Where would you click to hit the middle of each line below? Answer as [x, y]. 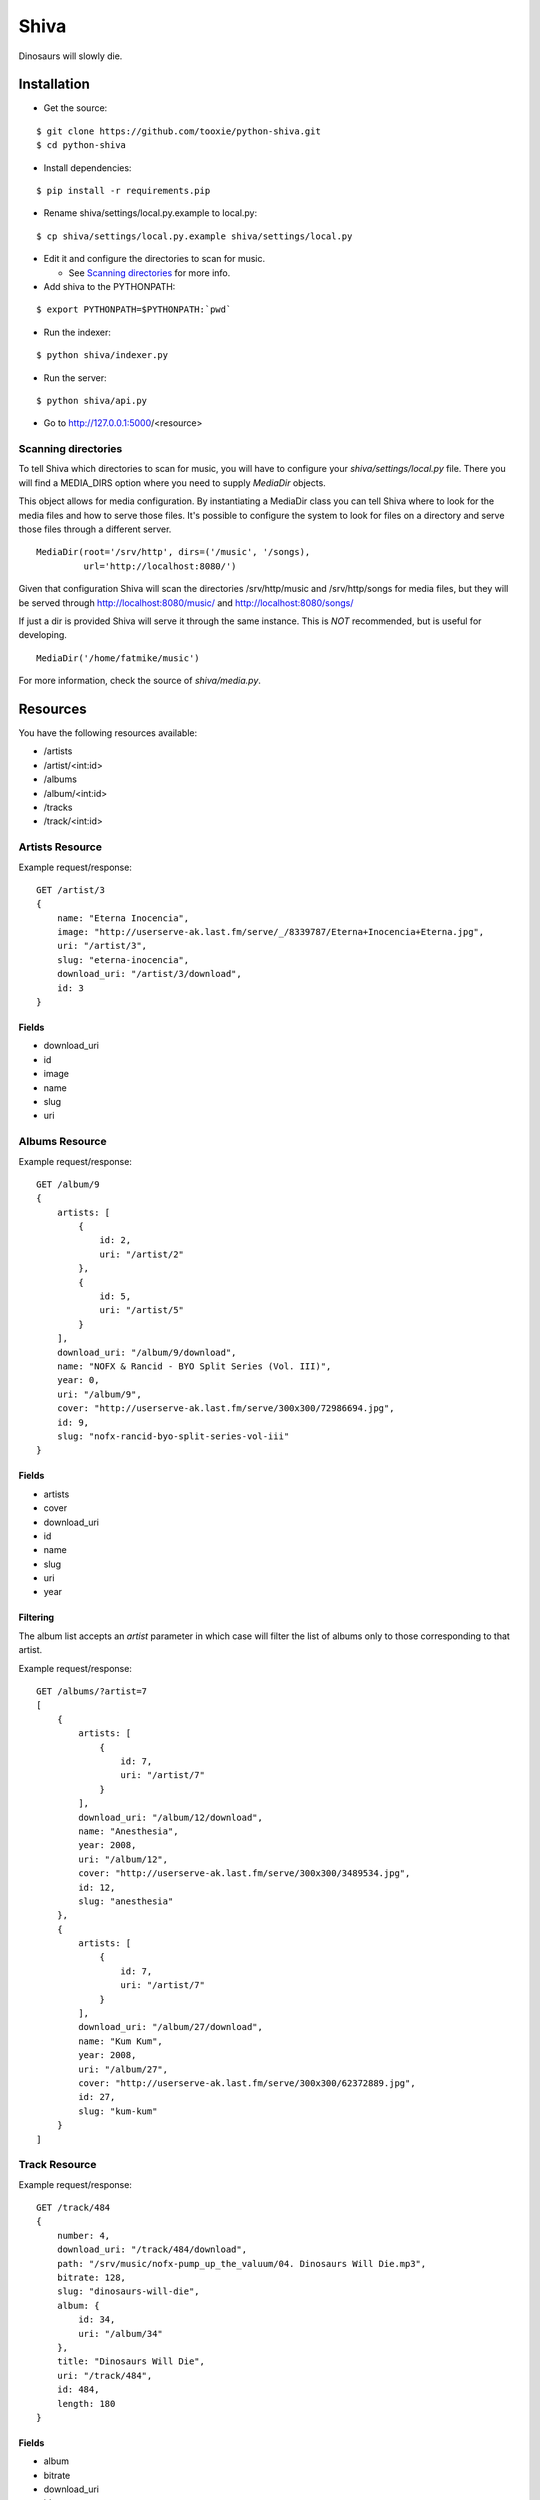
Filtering [36, 1617]
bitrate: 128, [91, 2278]
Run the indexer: [77, 332]
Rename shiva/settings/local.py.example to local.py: [150, 213]
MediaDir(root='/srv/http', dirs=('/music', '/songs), [173, 552]
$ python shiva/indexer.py [102, 355]
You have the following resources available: [108, 733]
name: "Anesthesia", [128, 1831]
